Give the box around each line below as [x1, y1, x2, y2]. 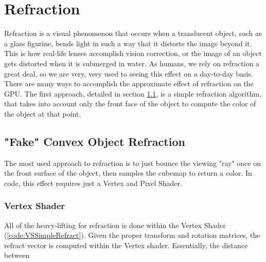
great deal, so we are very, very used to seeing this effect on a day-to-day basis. [4, 68, 253, 79]
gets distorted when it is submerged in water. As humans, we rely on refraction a [4, 58, 260, 68]
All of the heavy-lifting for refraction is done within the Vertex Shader [4, 219, 226, 230]
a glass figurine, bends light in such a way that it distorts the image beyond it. [4, 38, 252, 48]
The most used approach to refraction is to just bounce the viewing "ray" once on [4, 157, 261, 168]
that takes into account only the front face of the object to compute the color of [4, 98, 256, 109]
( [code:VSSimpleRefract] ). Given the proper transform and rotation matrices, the [4, 230, 260, 240]
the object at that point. [4, 108, 81, 119]
